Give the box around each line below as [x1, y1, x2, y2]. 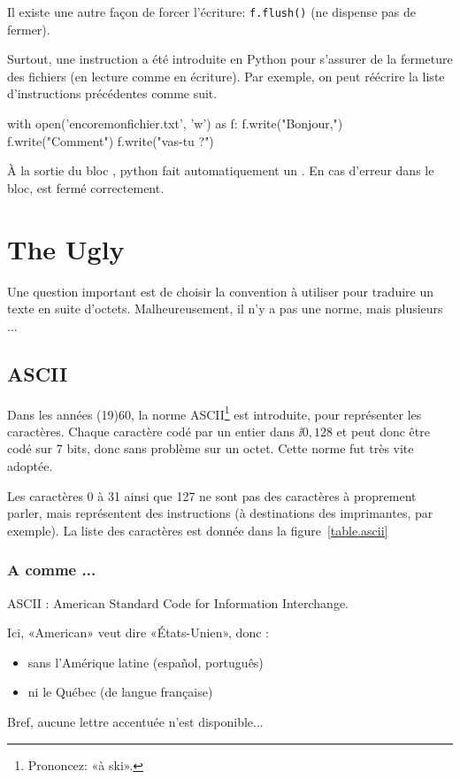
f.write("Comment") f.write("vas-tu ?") [7, 131, 214, 150]
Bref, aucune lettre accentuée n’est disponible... [7, 712, 264, 730]
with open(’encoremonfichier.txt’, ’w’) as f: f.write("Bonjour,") [7, 114, 343, 133]
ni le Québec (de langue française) [27, 683, 213, 701]
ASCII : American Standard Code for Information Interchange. [7, 593, 349, 612]
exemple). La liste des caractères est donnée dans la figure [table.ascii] [7, 521, 388, 539]
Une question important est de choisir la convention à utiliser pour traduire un [7, 282, 434, 300]
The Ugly [7, 230, 125, 266]
